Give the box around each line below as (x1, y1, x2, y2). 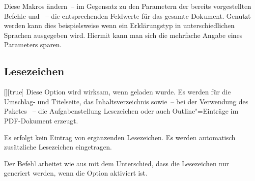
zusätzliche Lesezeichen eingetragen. (4, 142, 112, 152)
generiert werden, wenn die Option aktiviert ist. (4, 168, 147, 178)
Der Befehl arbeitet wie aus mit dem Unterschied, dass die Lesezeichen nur (4, 158, 229, 168)
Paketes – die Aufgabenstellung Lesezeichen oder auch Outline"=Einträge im (4, 106, 239, 116)
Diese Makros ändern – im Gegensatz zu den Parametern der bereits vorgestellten (4, 1, 252, 11)
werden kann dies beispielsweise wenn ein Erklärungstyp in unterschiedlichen (4, 20, 235, 30)
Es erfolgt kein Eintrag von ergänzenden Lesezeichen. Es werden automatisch (4, 132, 236, 142)
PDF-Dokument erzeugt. (4, 115, 78, 125)
